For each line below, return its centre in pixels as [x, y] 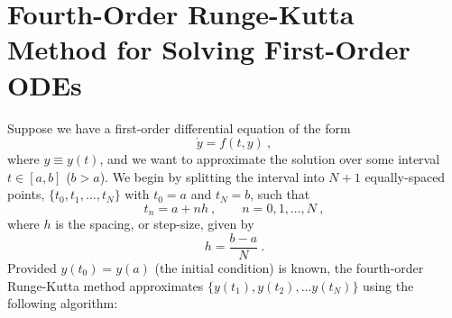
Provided [32, 267]
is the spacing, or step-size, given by [155, 224]
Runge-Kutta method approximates [106, 285]
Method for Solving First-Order [209, 49]
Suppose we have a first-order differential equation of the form [179, 127]
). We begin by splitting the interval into [212, 176]
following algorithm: [63, 303]
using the [388, 285]
